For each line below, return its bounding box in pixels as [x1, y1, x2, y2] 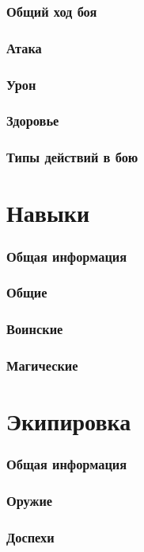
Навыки [6, 196, 90, 229]
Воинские [6, 319, 63, 339]
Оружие [6, 491, 53, 511]
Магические [6, 356, 78, 375]
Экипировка [6, 405, 131, 437]
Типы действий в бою [6, 147, 138, 167]
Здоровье [6, 111, 59, 130]
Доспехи [6, 527, 55, 546]
